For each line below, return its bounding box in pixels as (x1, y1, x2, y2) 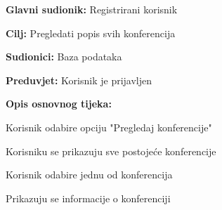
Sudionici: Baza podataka (6, 49, 122, 64)
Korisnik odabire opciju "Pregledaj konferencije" (6, 119, 212, 134)
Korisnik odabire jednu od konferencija (6, 167, 173, 182)
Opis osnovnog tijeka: (6, 96, 112, 111)
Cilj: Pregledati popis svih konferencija (6, 25, 176, 40)
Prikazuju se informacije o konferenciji (6, 190, 171, 205)
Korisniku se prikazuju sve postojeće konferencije (6, 143, 216, 158)
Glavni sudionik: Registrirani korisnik (6, 2, 178, 16)
